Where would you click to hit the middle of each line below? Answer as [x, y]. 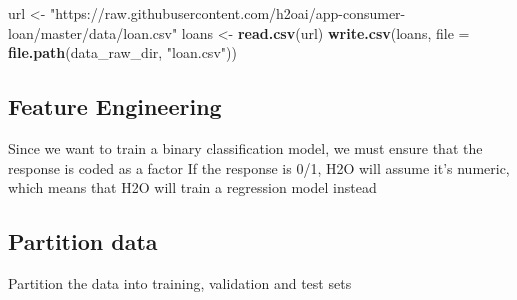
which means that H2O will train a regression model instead [192, 187]
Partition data [83, 241]
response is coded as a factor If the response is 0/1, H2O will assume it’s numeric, [259, 167]
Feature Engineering [115, 106]
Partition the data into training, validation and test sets [180, 282]
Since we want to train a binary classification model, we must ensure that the [245, 147]
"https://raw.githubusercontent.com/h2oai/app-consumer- [228, 13]
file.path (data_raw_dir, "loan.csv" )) [122, 52]
